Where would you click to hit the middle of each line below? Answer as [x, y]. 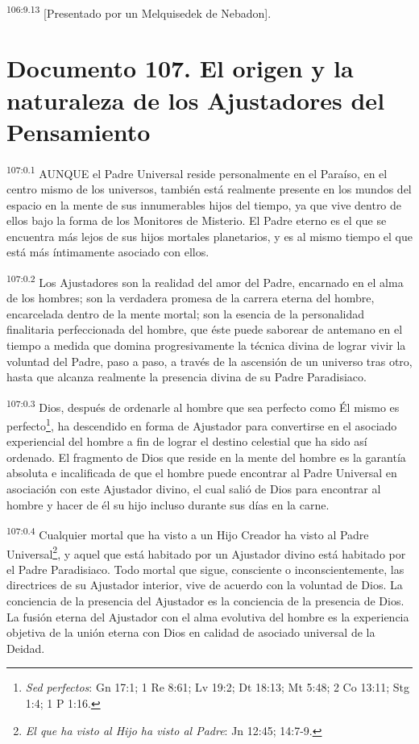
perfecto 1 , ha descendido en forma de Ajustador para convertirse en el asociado [202, 424]
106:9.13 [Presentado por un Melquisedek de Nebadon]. [139, 12]
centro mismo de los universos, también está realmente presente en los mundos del [209, 189]
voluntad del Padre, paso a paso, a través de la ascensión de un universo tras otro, [209, 361]
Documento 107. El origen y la [180, 68]
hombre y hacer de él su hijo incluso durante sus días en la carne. [168, 504]
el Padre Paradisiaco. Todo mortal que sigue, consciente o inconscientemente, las [205, 569]
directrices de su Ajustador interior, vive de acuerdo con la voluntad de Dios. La [205, 585]
